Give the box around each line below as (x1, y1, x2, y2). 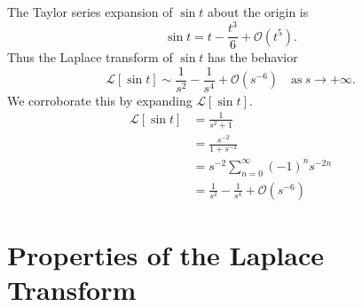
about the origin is (207, 3, 309, 20)
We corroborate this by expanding (7, 91, 193, 109)
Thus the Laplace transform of (7, 48, 173, 67)
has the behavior (208, 48, 298, 67)
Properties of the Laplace (7, 236, 324, 272)
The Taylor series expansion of (7, 3, 173, 20)
